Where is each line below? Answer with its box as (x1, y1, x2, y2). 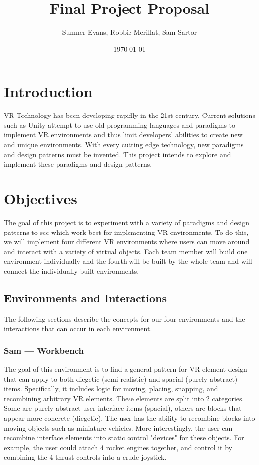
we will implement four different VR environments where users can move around (4, 236, 250, 247)
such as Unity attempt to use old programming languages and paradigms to (4, 119, 236, 130)
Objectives (4, 188, 77, 208)
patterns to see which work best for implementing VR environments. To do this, (4, 227, 249, 237)
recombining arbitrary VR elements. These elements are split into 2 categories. (4, 393, 244, 403)
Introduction (4, 81, 93, 102)
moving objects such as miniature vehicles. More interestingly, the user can (4, 422, 233, 433)
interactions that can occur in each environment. (4, 323, 152, 334)
